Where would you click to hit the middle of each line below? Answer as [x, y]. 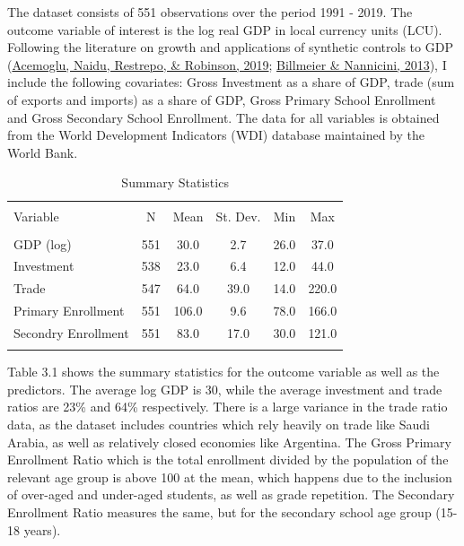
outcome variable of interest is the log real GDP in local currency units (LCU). [225, 29]
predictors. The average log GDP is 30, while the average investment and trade [225, 389]
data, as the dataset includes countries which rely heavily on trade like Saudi [219, 425]
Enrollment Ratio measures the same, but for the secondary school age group [219, 512]
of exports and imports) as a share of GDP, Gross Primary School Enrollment [222, 99]
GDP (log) [43, 243]
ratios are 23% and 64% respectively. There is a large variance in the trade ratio [228, 407]
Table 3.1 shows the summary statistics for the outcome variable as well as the [223, 372]
